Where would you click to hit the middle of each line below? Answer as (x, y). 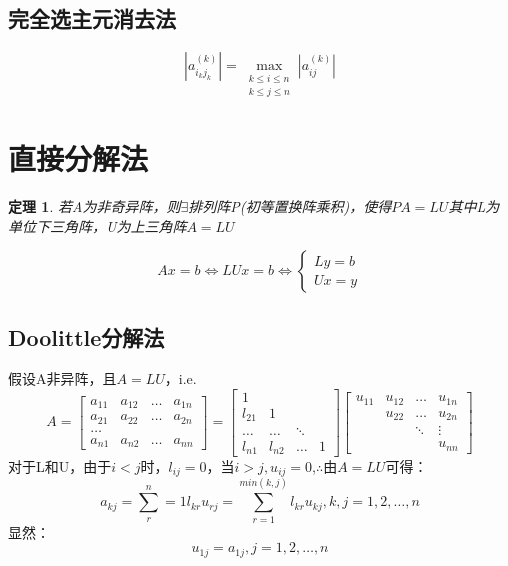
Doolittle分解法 (86, 336)
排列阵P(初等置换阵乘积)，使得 (290, 205)
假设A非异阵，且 (62, 378)
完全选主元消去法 (92, 18)
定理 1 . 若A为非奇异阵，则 (94, 205)
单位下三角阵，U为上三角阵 (97, 225)
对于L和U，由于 (60, 466)
